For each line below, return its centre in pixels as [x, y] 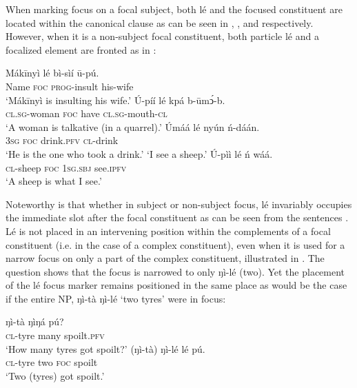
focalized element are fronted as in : [81, 49]
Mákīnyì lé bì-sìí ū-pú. [52, 73]
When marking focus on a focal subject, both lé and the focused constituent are [174, 9]
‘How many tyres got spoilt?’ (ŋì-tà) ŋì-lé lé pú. [105, 348]
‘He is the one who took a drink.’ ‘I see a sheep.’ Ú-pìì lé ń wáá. [139, 153]
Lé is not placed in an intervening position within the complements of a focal [168, 231]
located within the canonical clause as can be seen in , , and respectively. [160, 22]
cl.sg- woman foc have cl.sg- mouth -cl [86, 113]
